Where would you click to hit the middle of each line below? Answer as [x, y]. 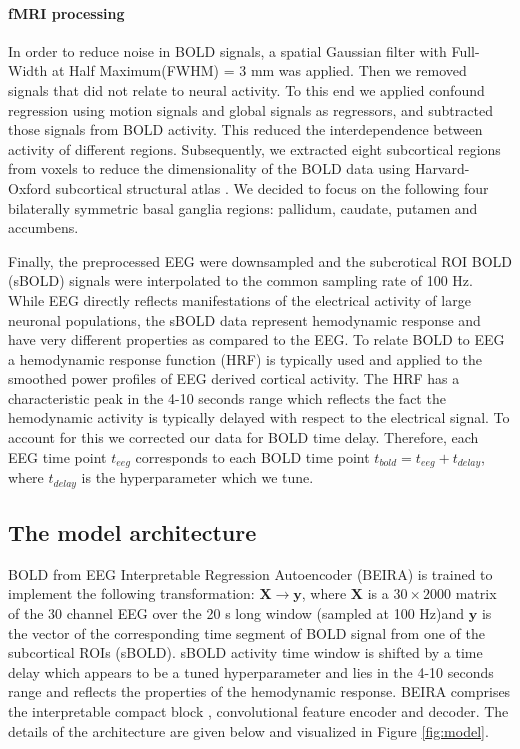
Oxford [29, 187]
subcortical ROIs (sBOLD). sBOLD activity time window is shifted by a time [245, 652]
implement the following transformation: [131, 593]
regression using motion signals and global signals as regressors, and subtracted [250, 109]
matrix [476, 593]
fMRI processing [66, 12]
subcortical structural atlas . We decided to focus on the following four [272, 187]
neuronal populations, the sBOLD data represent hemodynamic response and [244, 319]
